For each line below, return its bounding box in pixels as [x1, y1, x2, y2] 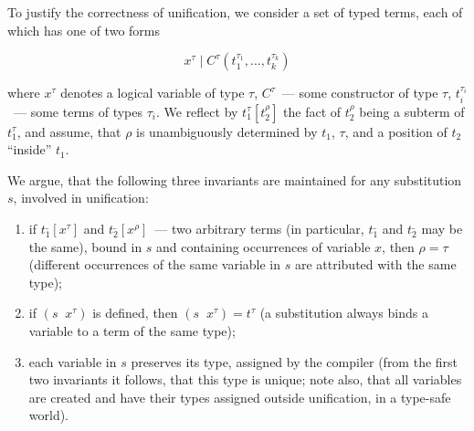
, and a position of [344, 121, 448, 141]
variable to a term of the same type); [28, 321, 236, 340]
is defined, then [92, 303, 178, 322]
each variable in [28, 352, 117, 371]
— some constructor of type [281, 83, 438, 102]
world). [28, 405, 69, 425]
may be [421, 218, 463, 237]
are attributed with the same [294, 255, 457, 274]
